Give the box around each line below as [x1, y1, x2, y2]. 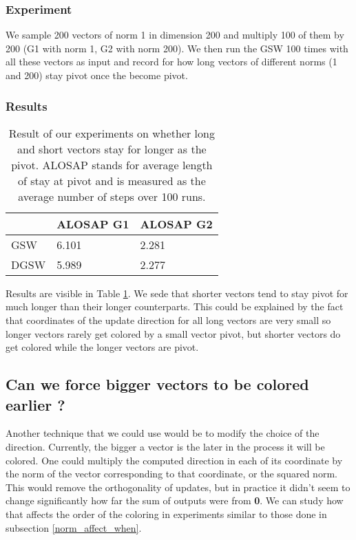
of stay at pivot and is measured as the [17, 172, 206, 188]
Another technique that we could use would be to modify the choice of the [6, 426, 320, 440]
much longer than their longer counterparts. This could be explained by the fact [6, 299, 344, 314]
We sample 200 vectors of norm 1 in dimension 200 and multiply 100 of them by [6, 28, 344, 42]
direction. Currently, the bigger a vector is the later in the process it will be [6, 439, 325, 453]
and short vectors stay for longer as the [17, 140, 207, 157]
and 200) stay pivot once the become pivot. [6, 68, 188, 82]
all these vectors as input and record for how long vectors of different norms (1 [6, 54, 337, 69]
